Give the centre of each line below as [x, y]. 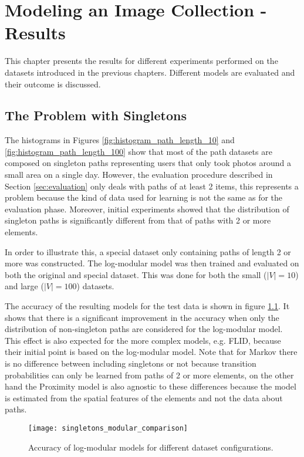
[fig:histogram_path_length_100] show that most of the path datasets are [139, 151]
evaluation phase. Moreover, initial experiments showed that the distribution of [147, 209]
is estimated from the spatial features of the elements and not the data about [144, 397]
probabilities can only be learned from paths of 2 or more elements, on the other [149, 375]
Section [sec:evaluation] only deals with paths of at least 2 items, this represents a [152, 186]
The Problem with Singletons [96, 115]
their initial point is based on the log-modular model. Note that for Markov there [151, 352]
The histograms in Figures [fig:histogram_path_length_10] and [120, 140]
